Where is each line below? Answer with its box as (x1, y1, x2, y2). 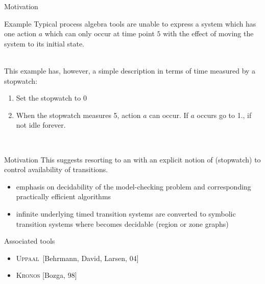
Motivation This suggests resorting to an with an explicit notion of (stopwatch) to (4, 154, 261, 164)
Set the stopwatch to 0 (16, 92, 87, 103)
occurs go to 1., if (197, 109, 252, 120)
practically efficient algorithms (16, 191, 111, 202)
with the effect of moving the (163, 28, 254, 39)
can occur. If (149, 109, 188, 120)
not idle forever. (16, 120, 66, 130)
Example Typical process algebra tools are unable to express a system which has (4, 18, 256, 29)
